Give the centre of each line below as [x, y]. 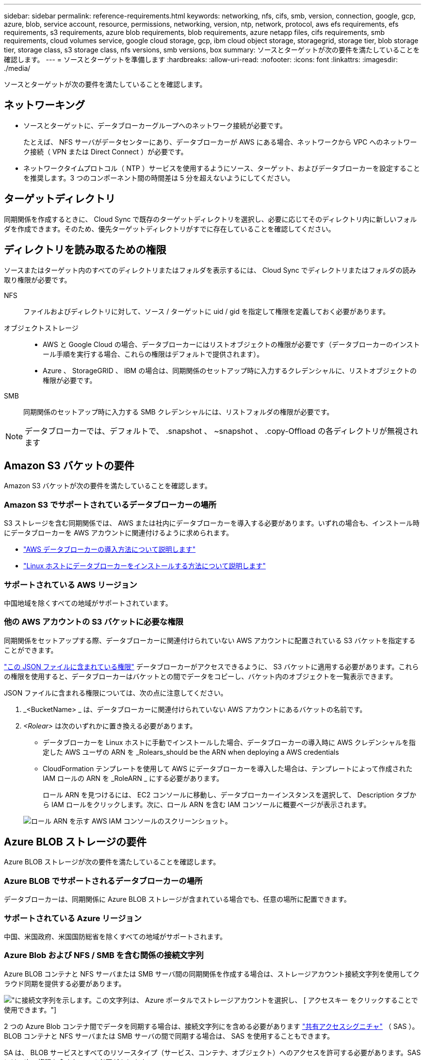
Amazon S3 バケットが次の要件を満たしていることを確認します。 [108, 486]
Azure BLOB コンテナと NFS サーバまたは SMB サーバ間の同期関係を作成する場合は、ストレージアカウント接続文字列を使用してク [212, 974]
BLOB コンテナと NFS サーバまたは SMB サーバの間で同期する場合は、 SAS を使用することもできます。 [169, 1036]
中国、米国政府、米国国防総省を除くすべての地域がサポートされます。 [115, 936]
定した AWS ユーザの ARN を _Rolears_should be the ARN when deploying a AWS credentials [191, 752]
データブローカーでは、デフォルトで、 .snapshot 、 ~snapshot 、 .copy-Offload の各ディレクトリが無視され [221, 431]
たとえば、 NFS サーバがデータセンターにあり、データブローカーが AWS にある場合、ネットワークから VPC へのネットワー [220, 142]
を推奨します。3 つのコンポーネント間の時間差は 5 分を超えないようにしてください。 [159, 178]
